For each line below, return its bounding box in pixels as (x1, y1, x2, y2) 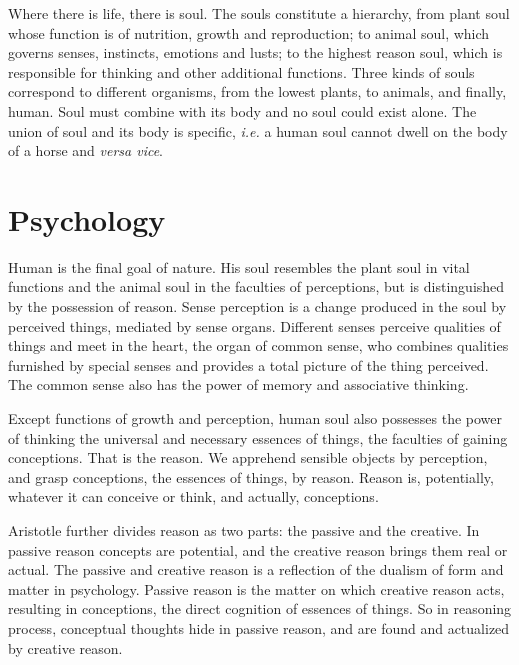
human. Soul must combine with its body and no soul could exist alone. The (8, 100, 477, 121)
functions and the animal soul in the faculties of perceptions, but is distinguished (8, 276, 505, 297)
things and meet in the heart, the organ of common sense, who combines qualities (8, 335, 509, 356)
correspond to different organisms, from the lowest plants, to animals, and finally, (8, 81, 507, 102)
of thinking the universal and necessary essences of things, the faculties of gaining (8, 427, 508, 448)
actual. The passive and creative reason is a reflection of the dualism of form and (8, 559, 504, 580)
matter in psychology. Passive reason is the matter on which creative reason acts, (8, 578, 505, 599)
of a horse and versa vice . (8, 140, 164, 161)
